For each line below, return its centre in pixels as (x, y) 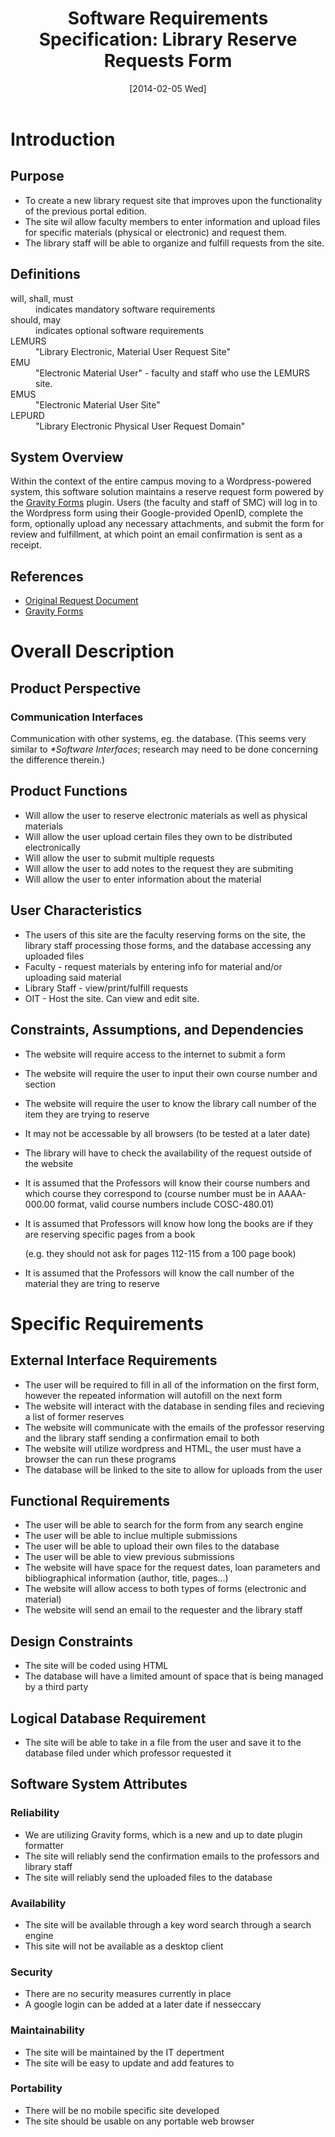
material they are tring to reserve (92, 1283)
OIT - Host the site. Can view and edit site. (112, 998)
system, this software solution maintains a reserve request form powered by (167, 492)
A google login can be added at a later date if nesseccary (143, 2004)
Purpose (37, 176)
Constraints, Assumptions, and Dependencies (157, 1030)
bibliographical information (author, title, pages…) (126, 1578)
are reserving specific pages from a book (110, 1234)
